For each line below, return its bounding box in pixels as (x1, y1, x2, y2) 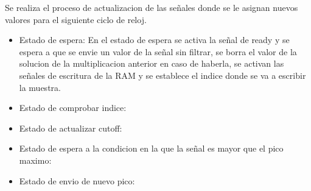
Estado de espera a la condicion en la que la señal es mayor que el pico (19, 142, 284, 155)
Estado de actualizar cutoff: (19, 121, 122, 134)
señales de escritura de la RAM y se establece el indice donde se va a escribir (19, 69, 306, 81)
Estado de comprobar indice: (19, 101, 127, 114)
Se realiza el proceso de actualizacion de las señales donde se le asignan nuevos (5, 1, 298, 13)
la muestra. (19, 81, 61, 93)
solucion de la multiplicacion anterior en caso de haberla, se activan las (19, 57, 284, 70)
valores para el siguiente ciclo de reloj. (5, 13, 147, 25)
